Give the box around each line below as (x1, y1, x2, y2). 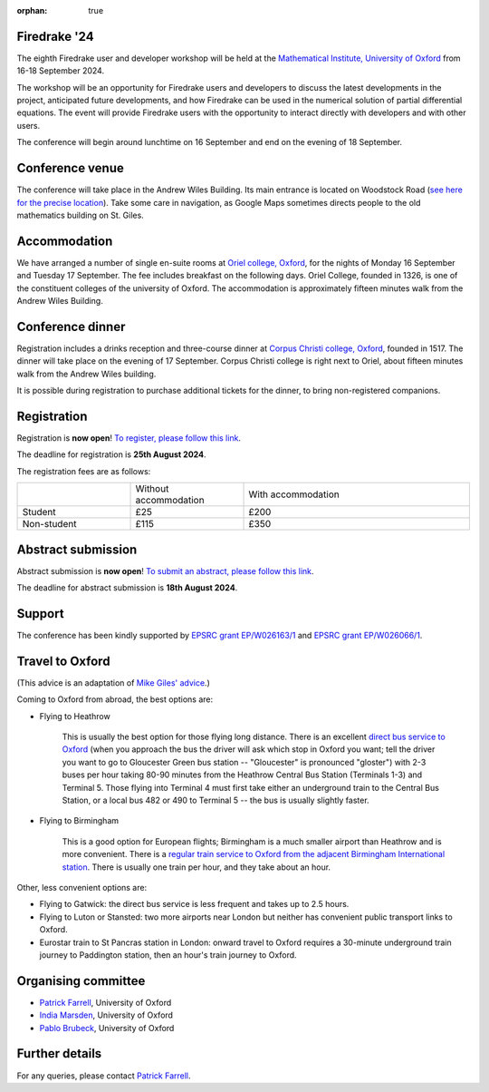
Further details (16, 1046, 102, 1061)
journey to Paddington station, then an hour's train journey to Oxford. (39, 949, 298, 960)
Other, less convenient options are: (16, 882, 148, 892)
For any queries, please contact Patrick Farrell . (16, 1070, 191, 1081)
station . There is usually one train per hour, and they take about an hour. (62, 862, 331, 873)
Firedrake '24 (16, 28, 94, 44)
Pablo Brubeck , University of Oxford (39, 1022, 175, 1033)
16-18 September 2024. (16, 65, 104, 76)
